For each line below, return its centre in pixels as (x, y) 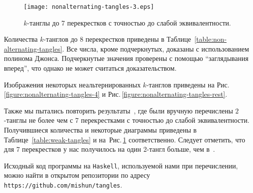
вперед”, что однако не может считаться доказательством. (90, 68)
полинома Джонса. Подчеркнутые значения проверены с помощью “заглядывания (126, 58)
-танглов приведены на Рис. (188, 84)
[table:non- (210, 39)
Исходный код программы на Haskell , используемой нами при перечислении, (121, 165)
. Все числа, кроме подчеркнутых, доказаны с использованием (156, 48)
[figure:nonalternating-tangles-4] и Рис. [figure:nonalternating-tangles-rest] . (116, 94)
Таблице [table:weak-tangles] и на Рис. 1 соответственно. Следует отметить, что (125, 139)
